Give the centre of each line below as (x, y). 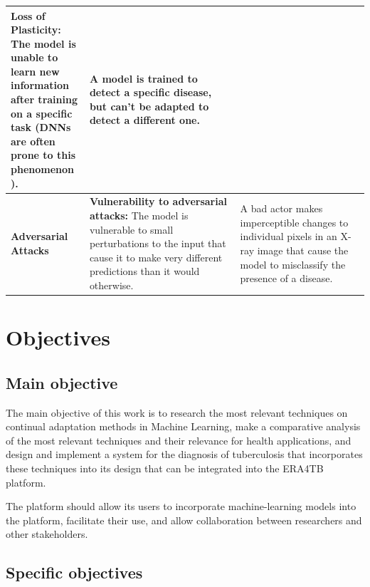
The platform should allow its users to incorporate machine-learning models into (181, 506)
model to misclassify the (293, 264)
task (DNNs (41, 127)
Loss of (28, 15)
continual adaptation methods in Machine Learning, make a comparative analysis (183, 426)
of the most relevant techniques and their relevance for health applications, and (179, 440)
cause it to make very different (156, 257)
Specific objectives (74, 572)
